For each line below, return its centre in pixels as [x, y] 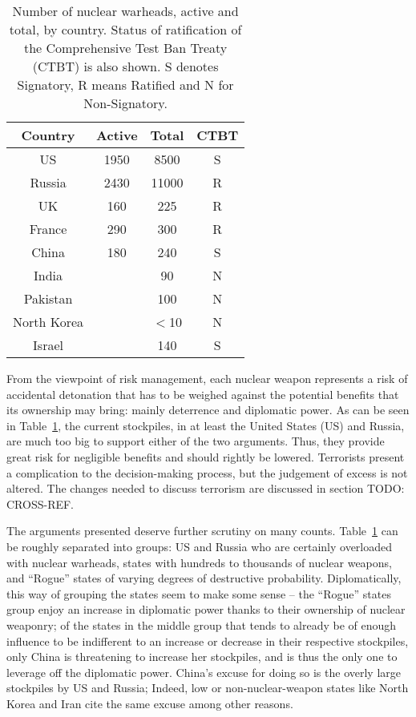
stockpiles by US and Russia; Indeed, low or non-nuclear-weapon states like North [208, 688]
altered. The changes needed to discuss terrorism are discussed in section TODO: [206, 488]
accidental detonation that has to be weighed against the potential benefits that [203, 394]
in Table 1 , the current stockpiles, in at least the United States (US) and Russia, [206, 425]
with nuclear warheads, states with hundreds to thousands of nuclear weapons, [199, 562]
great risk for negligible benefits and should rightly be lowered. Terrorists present [206, 456]
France [48, 229]
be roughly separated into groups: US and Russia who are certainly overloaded [200, 546]
